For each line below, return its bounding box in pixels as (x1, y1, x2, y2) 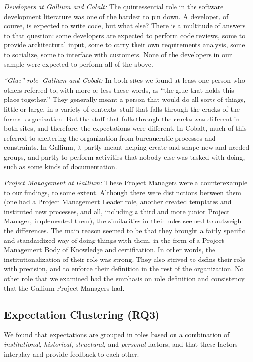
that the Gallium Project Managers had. (4, 282, 125, 293)
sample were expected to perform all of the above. (4, 59, 153, 69)
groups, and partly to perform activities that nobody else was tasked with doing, (4, 151, 245, 161)
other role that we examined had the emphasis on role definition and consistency (4, 273, 245, 283)
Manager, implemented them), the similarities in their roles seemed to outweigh (4, 216, 242, 226)
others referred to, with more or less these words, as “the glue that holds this (4, 84, 234, 95)
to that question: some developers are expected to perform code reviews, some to (4, 30, 246, 40)
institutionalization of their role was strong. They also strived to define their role (4, 254, 245, 264)
